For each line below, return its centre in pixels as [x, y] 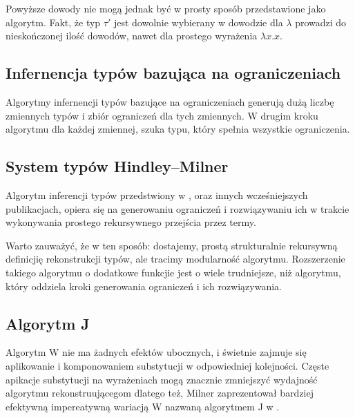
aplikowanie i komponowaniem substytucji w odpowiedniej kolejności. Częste [167, 365]
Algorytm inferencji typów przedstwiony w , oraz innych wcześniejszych [157, 194]
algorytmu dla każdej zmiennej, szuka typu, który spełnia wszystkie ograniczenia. [178, 129]
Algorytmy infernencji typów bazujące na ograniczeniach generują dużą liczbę [170, 101]
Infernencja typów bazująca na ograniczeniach [173, 73]
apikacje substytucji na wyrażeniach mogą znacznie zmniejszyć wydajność [162, 379]
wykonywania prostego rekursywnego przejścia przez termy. [131, 222]
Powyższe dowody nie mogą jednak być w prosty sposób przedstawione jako [166, 8]
